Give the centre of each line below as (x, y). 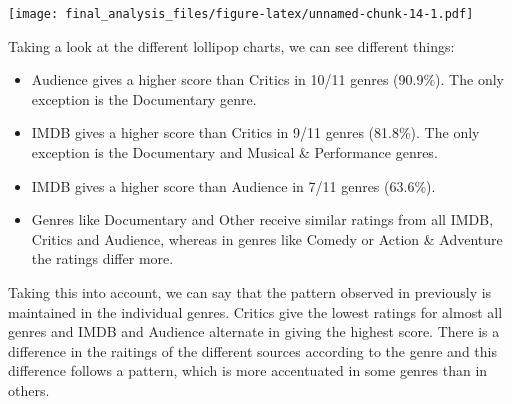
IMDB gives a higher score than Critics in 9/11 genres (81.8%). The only (255, 132)
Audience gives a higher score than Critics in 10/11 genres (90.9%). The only (267, 79)
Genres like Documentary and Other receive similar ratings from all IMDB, (262, 219)
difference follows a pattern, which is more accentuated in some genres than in (248, 370)
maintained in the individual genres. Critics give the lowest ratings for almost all (255, 311)
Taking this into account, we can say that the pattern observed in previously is (250, 292)
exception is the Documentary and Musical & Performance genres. (234, 152)
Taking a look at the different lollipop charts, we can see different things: (231, 45)
